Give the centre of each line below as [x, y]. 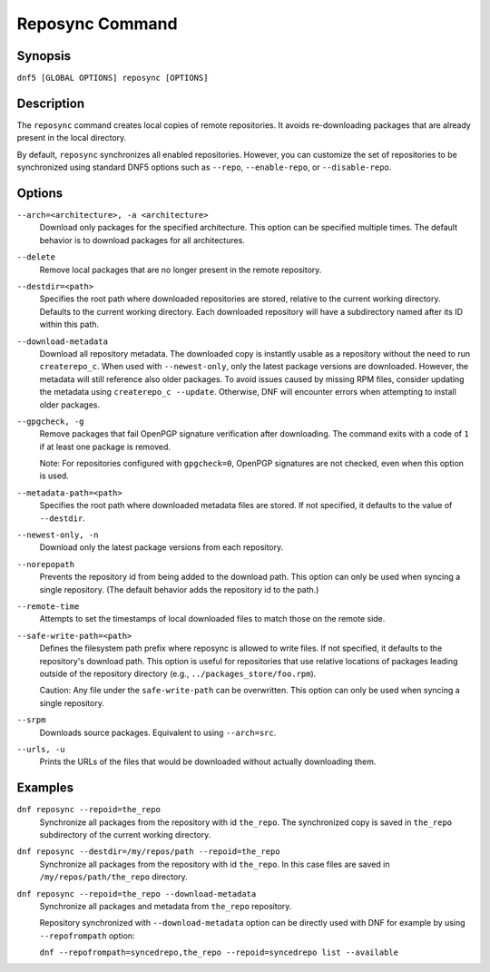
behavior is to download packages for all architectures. [142, 240]
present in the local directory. [72, 138]
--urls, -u [41, 749]
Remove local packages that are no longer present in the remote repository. [181, 270]
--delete [36, 257]
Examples [45, 788]
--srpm [31, 720]
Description [51, 103]
